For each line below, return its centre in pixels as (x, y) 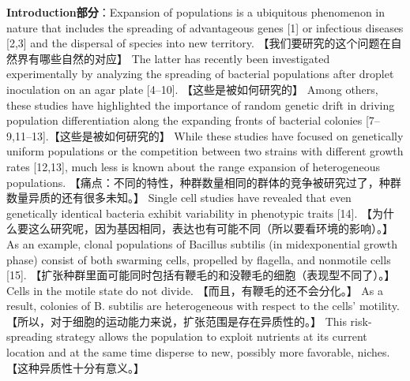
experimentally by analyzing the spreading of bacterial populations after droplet (200, 74)
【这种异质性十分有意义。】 (75, 367)
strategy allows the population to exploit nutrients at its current (212, 336)
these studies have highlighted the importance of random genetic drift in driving (201, 105)
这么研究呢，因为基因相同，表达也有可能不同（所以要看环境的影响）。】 (211, 228)
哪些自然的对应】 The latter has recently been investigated (184, 58)
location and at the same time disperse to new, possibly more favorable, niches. (198, 352)
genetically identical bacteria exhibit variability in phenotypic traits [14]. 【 (190, 213)
